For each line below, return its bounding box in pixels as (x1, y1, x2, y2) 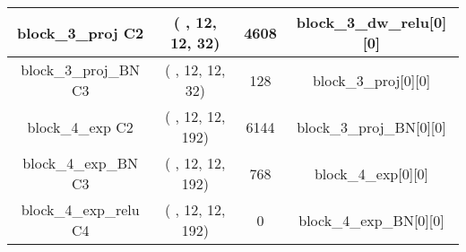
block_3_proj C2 (17, 22, 144, 43)
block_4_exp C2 (27, 116, 134, 137)
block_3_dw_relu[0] (296, 12, 447, 32)
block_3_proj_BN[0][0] (297, 116, 446, 137)
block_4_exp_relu (21, 199, 140, 220)
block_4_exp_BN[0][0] (298, 209, 444, 230)
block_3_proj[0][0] (312, 69, 431, 91)
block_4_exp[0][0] (314, 162, 429, 184)
